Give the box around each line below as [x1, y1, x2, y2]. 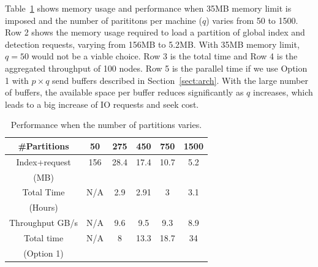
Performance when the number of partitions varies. [10, 118, 202, 131]
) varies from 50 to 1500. [206, 13, 298, 26]
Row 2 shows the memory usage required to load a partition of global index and [5, 26, 305, 39]
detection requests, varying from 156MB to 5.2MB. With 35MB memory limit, [5, 37, 300, 50]
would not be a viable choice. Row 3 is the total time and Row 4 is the [31, 50, 298, 62]
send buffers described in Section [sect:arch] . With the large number [52, 73, 308, 86]
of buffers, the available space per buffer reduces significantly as [5, 86, 244, 99]
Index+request [16, 155, 71, 168]
